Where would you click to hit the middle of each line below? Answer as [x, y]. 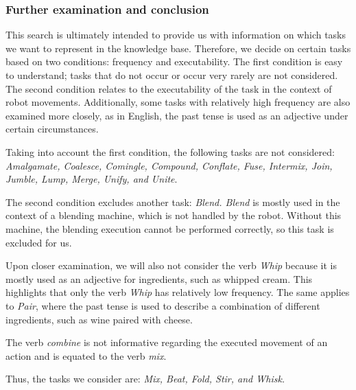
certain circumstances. [52, 129]
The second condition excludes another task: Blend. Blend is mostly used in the [173, 202]
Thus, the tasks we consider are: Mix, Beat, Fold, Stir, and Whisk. [145, 379]
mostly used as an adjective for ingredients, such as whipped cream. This [159, 278]
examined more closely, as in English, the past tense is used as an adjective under [177, 115]
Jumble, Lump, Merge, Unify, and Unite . [92, 179]
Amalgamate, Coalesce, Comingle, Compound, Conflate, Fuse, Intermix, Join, [169, 165]
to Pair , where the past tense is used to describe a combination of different [163, 305]
